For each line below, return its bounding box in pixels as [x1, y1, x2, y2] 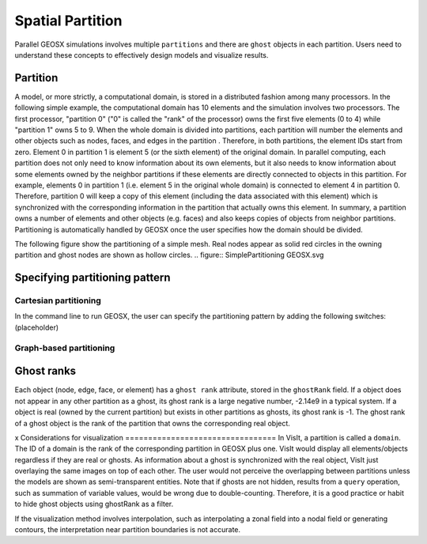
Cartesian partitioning [14, 295, 102, 306]
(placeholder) [14, 323, 59, 332]
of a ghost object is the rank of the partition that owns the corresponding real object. [14, 418, 290, 428]
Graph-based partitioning [14, 342, 115, 353]
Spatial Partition [14, 12, 123, 29]
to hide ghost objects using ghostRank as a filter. [14, 499, 174, 509]
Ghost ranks [14, 365, 77, 378]
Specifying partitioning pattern [14, 271, 171, 285]
